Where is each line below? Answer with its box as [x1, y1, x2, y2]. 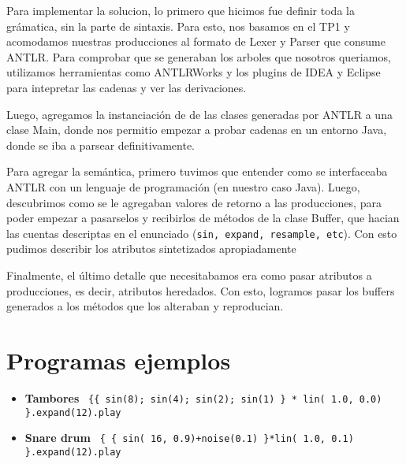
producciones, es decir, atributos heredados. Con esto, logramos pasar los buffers [6, 282, 395, 299]
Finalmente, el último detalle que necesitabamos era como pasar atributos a [6, 266, 372, 283]
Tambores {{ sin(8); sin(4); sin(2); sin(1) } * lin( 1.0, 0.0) [24, 389, 382, 406]
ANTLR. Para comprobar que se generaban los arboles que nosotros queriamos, [6, 48, 391, 65]
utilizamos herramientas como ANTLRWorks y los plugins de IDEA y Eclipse [6, 64, 381, 80]
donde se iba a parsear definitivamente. [6, 136, 196, 153]
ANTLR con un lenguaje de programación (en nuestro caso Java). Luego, [6, 178, 360, 195]
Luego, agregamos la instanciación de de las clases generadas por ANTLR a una [6, 106, 393, 122]
